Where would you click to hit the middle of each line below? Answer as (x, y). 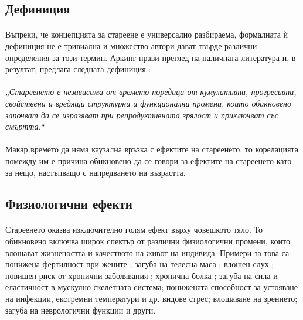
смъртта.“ (25, 126)
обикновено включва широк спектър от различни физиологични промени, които (148, 241)
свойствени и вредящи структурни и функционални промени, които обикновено (149, 103)
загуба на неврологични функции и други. (81, 310)
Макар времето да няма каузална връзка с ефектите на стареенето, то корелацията (152, 149)
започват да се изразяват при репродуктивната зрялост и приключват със (142, 115)
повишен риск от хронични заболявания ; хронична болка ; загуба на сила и (142, 275)
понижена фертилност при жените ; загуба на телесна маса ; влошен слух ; (140, 264)
